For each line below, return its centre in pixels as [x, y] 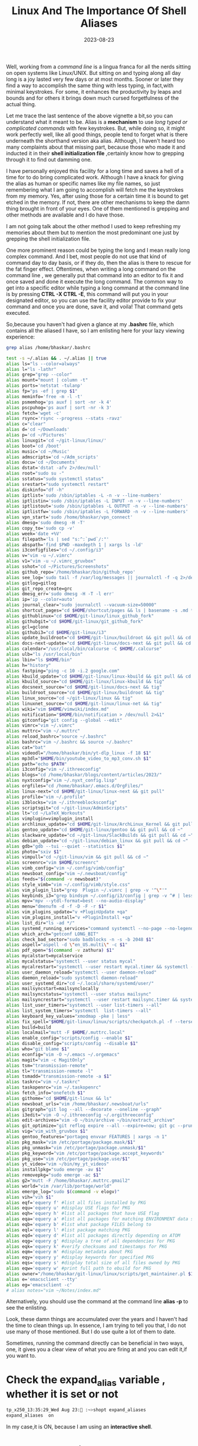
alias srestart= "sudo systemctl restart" [58, 484]
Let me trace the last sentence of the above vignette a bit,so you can [90, 116]
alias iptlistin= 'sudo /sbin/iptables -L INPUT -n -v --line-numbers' [95, 501]
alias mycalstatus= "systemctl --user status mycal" [71, 962]
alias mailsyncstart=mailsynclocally [52, 989]
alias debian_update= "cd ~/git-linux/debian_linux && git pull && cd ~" [97, 841]
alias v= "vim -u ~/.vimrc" [39, 556]
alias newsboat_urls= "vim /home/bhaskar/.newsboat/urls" [77, 1104]
